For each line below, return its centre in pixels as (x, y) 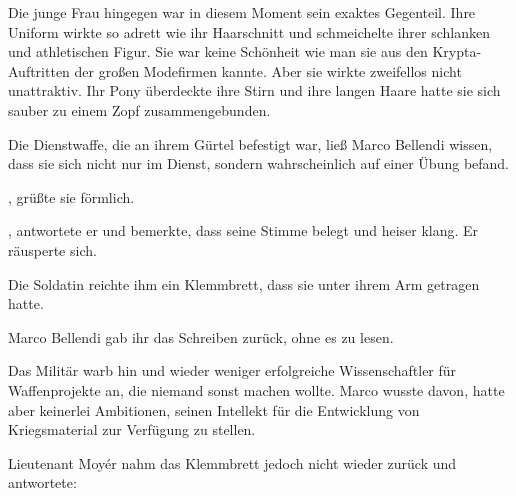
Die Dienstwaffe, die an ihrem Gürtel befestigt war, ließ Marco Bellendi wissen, (250, 143)
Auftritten (39, 70)
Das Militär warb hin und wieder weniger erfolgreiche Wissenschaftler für (232, 370)
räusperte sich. (52, 249)
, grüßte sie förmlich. (71, 196)
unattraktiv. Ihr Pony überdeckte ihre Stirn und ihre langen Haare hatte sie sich (254, 90)
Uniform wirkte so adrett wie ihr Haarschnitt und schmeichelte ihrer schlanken (249, 31)
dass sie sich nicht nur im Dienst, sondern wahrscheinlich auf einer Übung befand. (259, 163)
